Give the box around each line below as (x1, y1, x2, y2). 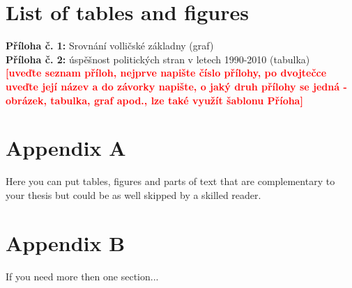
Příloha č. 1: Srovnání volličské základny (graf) (6, 38, 214, 53)
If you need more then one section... (6, 269, 159, 283)
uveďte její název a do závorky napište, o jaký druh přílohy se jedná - (6, 79, 347, 93)
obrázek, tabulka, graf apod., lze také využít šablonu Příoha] (6, 93, 303, 107)
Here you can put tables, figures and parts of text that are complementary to (6, 174, 335, 189)
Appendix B (6, 228, 125, 257)
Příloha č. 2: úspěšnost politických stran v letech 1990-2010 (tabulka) (6, 51, 310, 66)
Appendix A (6, 134, 126, 162)
